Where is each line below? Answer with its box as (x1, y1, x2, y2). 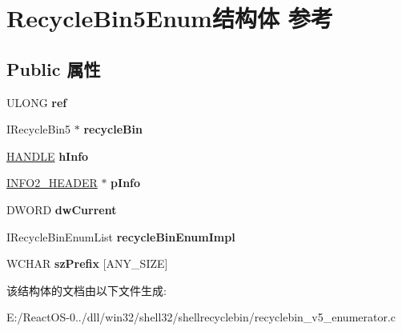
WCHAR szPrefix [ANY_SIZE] (6, 255, 168, 272)
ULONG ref (6, 94, 67, 110)
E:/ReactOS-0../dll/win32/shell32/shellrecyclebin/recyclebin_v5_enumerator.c (6, 309, 396, 325)
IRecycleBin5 (6, 121, 71, 138)
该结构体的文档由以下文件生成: (6, 281, 167, 298)
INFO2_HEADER (6, 174, 98, 191)
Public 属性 (6, 56, 101, 81)
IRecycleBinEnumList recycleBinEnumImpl (6, 228, 235, 245)
